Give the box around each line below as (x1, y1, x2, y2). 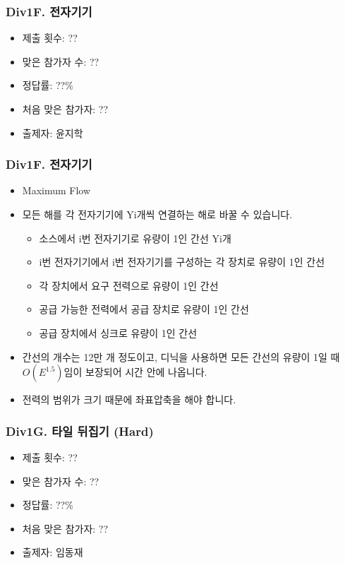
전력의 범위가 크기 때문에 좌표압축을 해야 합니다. (22, 392, 236, 407)
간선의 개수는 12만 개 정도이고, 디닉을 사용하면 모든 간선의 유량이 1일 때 (22, 349, 340, 364)
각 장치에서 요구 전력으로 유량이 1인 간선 (39, 278, 219, 292)
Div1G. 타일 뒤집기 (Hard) (6, 422, 154, 439)
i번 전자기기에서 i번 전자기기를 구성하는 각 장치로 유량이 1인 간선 (39, 254, 325, 269)
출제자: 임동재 (22, 545, 83, 559)
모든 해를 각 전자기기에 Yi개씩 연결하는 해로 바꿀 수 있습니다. (22, 207, 293, 221)
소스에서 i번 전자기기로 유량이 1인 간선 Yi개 (39, 230, 231, 245)
